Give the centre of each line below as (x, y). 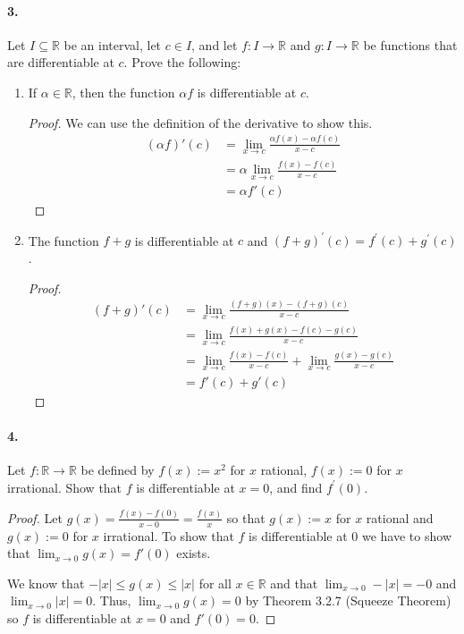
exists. (194, 553)
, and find (296, 487)
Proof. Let (35, 517)
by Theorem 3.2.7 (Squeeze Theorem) (348, 600)
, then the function (123, 92)
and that (294, 583)
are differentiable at (61, 62)
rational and (400, 517)
